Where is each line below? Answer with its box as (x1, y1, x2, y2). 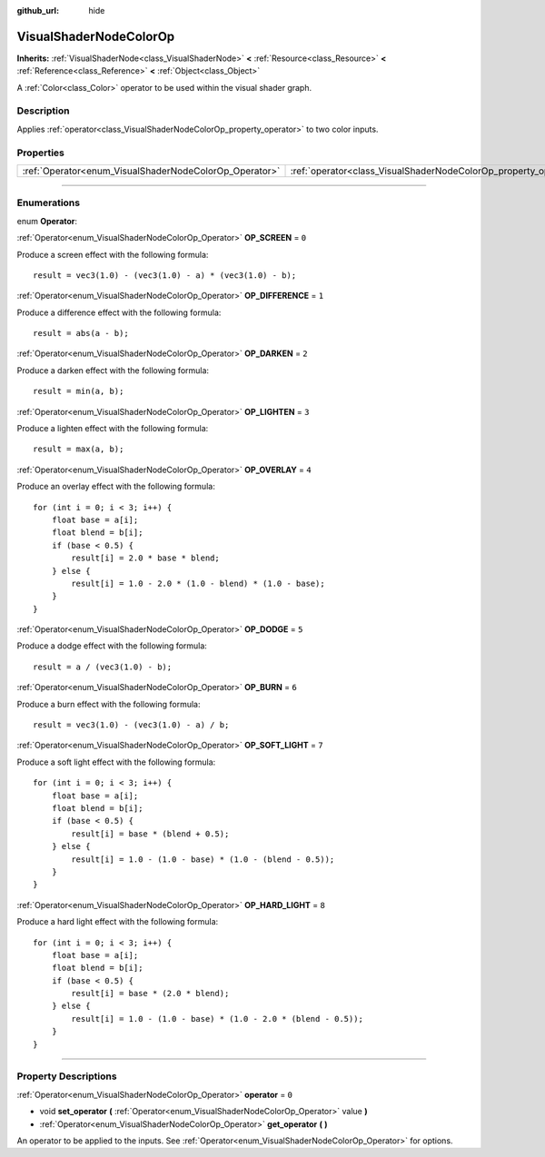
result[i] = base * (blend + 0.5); (71, 828, 230, 839)
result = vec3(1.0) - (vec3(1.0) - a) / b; (33, 720, 230, 730)
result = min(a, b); (33, 386, 124, 397)
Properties (16, 146, 65, 159)
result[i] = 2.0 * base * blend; (71, 553, 220, 563)
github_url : (16, 5, 59, 15)
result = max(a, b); (33, 444, 124, 454)
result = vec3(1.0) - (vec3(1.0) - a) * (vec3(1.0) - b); (33, 270, 297, 281)
